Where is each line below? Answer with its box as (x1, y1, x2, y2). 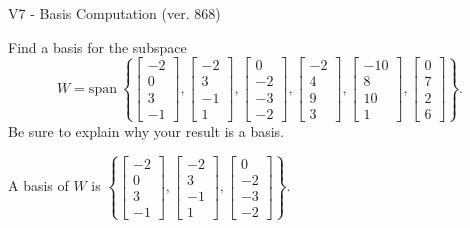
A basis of (8, 175, 69, 196)
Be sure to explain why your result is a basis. (8, 120, 285, 141)
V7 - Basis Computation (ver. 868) (8, 3, 221, 23)
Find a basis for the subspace (8, 36, 187, 57)
